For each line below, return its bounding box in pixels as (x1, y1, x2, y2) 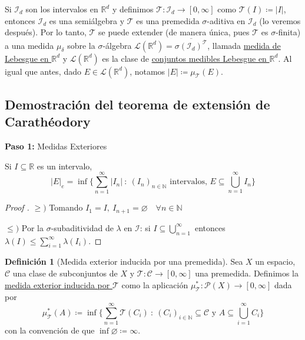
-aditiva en (207, 14, 246, 26)
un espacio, (255, 255, 296, 268)
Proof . (5, 201, 29, 214)
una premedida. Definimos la (195, 267, 299, 279)
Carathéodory (5, 112, 91, 131)
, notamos (130, 65, 165, 77)
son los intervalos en (25, 3, 98, 15)
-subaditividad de (51, 221, 114, 234)
